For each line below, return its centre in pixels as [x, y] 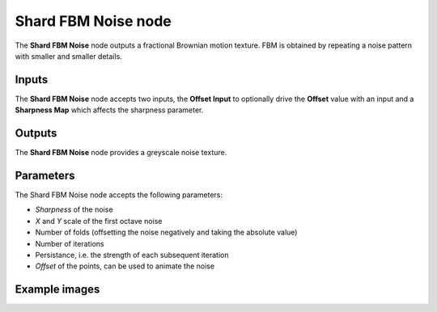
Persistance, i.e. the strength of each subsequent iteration [132, 255]
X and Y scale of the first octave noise [99, 221]
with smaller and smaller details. [69, 56]
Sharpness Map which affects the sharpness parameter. [109, 110]
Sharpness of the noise [74, 209]
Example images [57, 290]
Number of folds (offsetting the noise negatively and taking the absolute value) [166, 232]
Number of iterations [70, 243]
